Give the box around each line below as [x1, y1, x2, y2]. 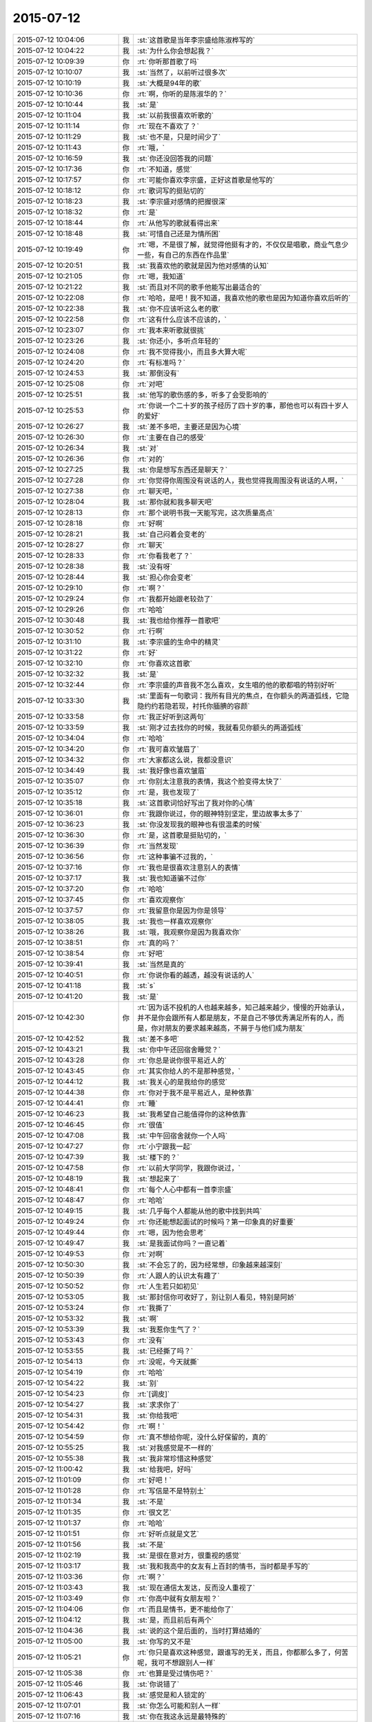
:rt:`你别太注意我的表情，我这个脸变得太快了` [137, 776, 282, 786]
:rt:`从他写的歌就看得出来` [137, 218, 220, 227]
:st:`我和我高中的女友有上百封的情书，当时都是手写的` [137, 1561, 311, 1570]
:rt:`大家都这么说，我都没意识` [137, 755, 234, 765]
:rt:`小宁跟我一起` [137, 1141, 193, 1151]
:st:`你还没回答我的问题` [137, 154, 214, 163]
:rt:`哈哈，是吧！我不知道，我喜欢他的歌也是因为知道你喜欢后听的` [137, 293, 351, 302]
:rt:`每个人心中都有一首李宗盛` [137, 1185, 234, 1194]
